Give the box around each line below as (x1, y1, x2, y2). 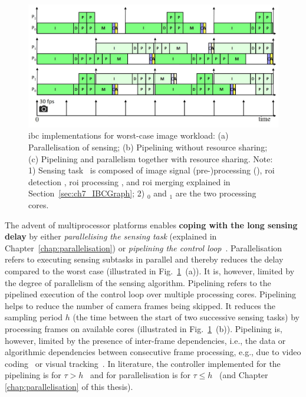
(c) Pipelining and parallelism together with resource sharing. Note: (28, 152, 273, 165)
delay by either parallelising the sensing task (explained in (5, 230, 217, 242)
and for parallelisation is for (90, 369, 190, 381)
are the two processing (175, 187, 256, 199)
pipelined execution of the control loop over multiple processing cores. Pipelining (5, 288, 297, 300)
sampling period (5, 311, 63, 323)
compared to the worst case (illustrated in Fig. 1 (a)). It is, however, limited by (5, 264, 295, 277)
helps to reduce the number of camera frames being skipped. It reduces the (5, 299, 275, 311)
